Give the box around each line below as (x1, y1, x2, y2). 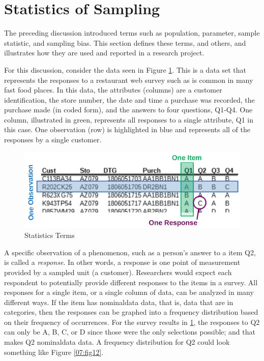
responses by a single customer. (4, 134, 102, 145)
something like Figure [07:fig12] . (4, 346, 104, 357)
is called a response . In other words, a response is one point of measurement (4, 257, 241, 267)
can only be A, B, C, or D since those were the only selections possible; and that (4, 326, 255, 337)
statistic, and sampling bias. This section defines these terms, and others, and (4, 37, 246, 48)
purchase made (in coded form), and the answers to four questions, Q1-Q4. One (4, 104, 253, 115)
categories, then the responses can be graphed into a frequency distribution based (4, 307, 258, 317)
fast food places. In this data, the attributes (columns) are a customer (4, 84, 222, 95)
